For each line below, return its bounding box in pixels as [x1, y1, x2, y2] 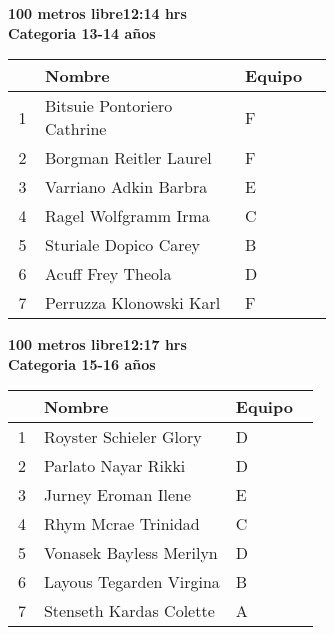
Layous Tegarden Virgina [43, 570, 220, 594]
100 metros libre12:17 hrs [8, 334, 187, 355]
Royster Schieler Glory [43, 425, 202, 449]
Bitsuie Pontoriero [45, 94, 173, 118]
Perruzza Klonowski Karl [45, 291, 221, 315]
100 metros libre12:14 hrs [8, 3, 187, 23]
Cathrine [45, 117, 107, 141]
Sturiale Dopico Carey [45, 233, 201, 257]
